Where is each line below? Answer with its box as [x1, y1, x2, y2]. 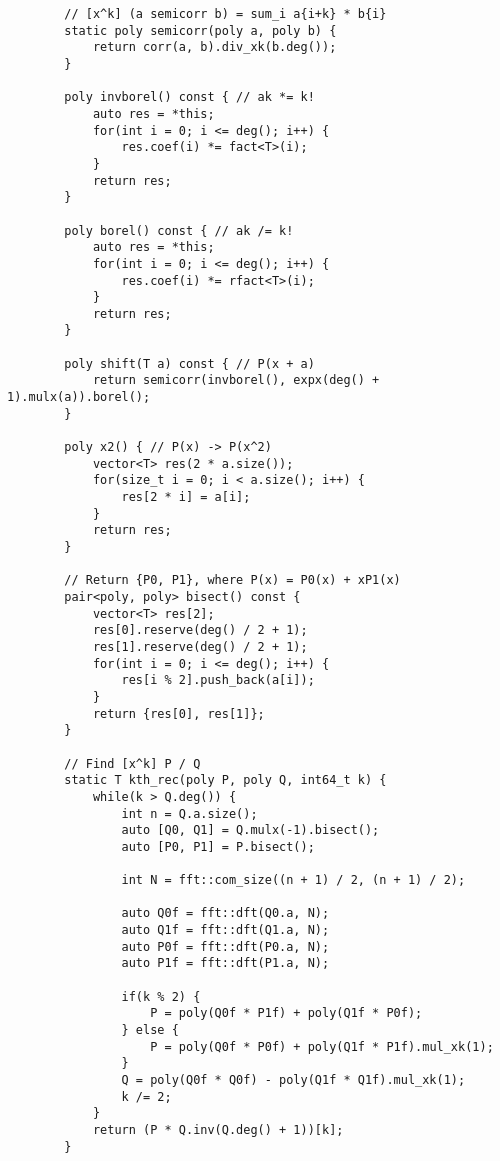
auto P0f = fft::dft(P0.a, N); [121, 939, 330, 954]
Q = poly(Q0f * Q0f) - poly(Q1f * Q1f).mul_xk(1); [121, 1073, 466, 1087]
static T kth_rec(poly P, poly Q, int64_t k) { [64, 773, 387, 788]
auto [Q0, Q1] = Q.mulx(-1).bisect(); [121, 823, 380, 838]
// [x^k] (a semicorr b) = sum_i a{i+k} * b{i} [64, 7, 387, 21]
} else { [121, 1023, 179, 1038]
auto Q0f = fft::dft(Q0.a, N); [121, 906, 330, 921]
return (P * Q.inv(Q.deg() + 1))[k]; [92, 1122, 344, 1137]
